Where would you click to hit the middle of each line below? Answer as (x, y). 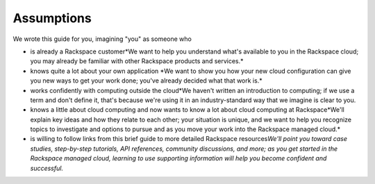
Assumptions (52, 18)
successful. (47, 168)
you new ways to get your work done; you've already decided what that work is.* (147, 81)
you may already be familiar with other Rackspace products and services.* (137, 61)
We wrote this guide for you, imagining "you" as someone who (102, 39)
